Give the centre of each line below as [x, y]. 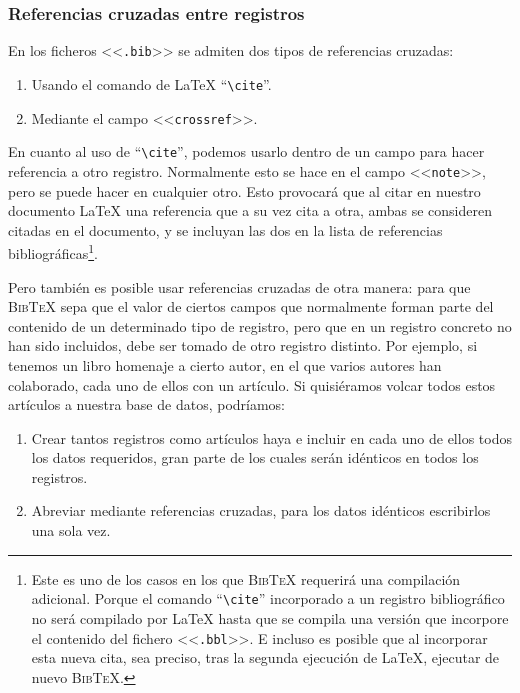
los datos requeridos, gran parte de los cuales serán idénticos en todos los [255, 457]
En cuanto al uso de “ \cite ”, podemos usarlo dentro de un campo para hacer [246, 151]
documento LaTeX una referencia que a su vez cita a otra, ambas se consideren [250, 210]
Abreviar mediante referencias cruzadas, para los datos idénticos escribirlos [261, 510]
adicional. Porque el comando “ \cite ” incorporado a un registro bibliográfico [268, 598]
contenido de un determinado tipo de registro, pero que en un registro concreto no [260, 325]
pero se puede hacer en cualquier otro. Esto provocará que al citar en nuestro [244, 190]
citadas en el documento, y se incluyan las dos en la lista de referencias [225, 229]
